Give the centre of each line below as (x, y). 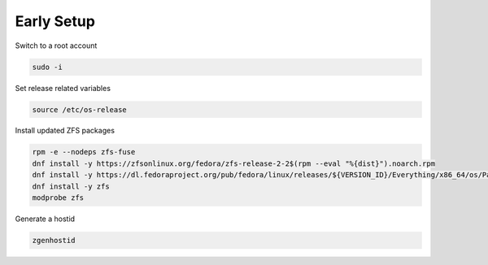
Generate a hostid (45, 219)
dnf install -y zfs (71, 186)
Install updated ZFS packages (65, 131)
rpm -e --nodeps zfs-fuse (84, 152)
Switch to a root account (56, 46)
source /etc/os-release (80, 109)
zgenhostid (54, 240)
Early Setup (55, 21)
